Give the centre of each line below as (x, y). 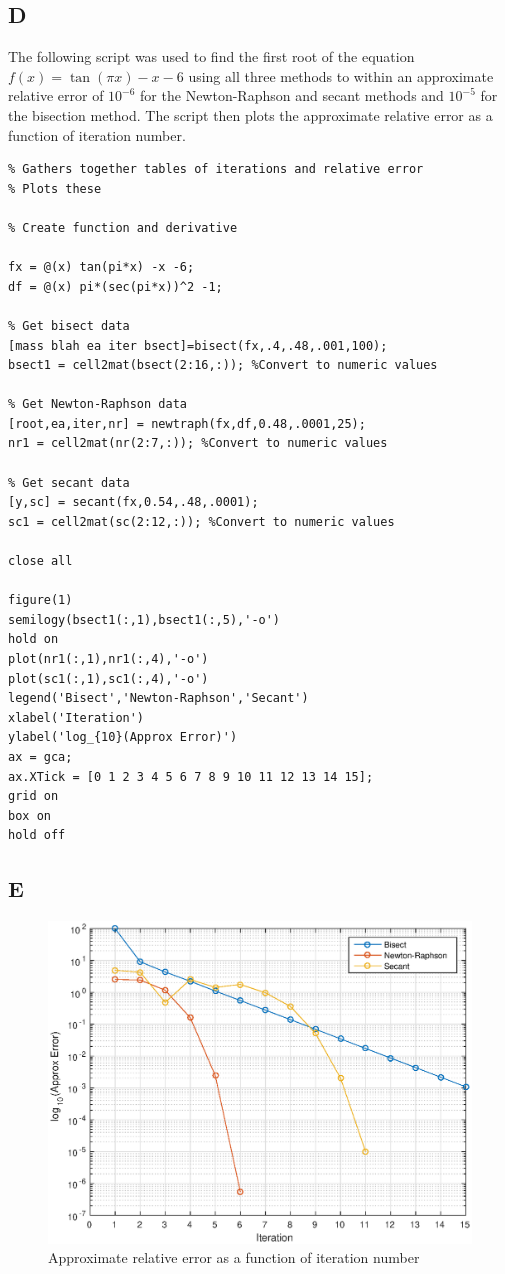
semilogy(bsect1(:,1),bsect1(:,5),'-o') (144, 619)
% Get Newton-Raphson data (97, 404)
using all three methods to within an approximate (341, 75)
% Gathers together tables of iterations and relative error (216, 169)
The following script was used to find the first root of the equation (211, 56)
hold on (33, 639)
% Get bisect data (69, 325)
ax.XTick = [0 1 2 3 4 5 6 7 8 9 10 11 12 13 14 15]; (191, 776)
